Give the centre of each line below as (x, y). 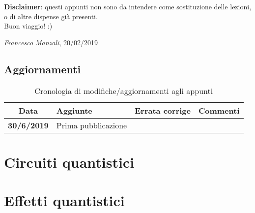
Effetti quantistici (64, 200)
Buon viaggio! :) (28, 26)
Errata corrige (163, 110)
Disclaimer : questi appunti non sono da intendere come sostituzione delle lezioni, (128, 6)
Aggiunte (74, 110)
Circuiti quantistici (69, 162)
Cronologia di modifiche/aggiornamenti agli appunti (124, 91)
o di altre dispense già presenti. (51, 16)
